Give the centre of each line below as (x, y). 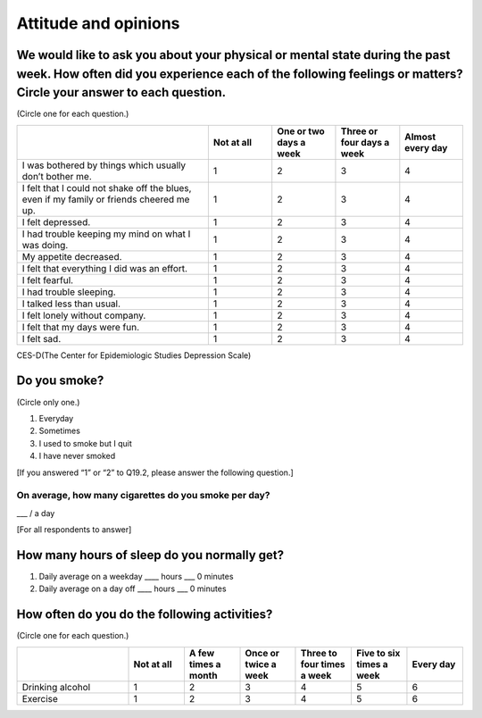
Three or (359, 131)
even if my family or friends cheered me (106, 199)
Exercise (40, 698)
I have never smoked (77, 456)
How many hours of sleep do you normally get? (150, 555)
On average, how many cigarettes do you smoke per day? (144, 496)
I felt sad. (42, 338)
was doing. (45, 245)
